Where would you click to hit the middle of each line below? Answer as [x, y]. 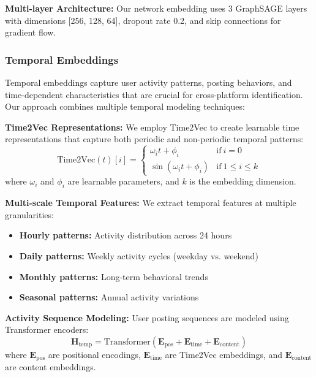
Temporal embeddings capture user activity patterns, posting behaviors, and [149, 82]
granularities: [29, 214]
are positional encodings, [94, 354]
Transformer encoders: [47, 329]
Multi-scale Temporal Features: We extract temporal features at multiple [151, 203]
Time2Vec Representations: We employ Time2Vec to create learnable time [152, 127]
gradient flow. [31, 32]
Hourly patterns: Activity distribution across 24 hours [126, 235]
